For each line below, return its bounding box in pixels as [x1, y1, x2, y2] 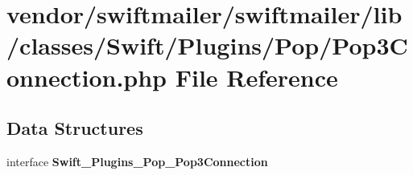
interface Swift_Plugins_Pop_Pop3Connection [6, 153, 268, 169]
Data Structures [6, 116, 143, 140]
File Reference [175, 60, 338, 93]
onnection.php [6, 60, 167, 93]
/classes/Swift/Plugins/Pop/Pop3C [6, 29, 408, 62]
